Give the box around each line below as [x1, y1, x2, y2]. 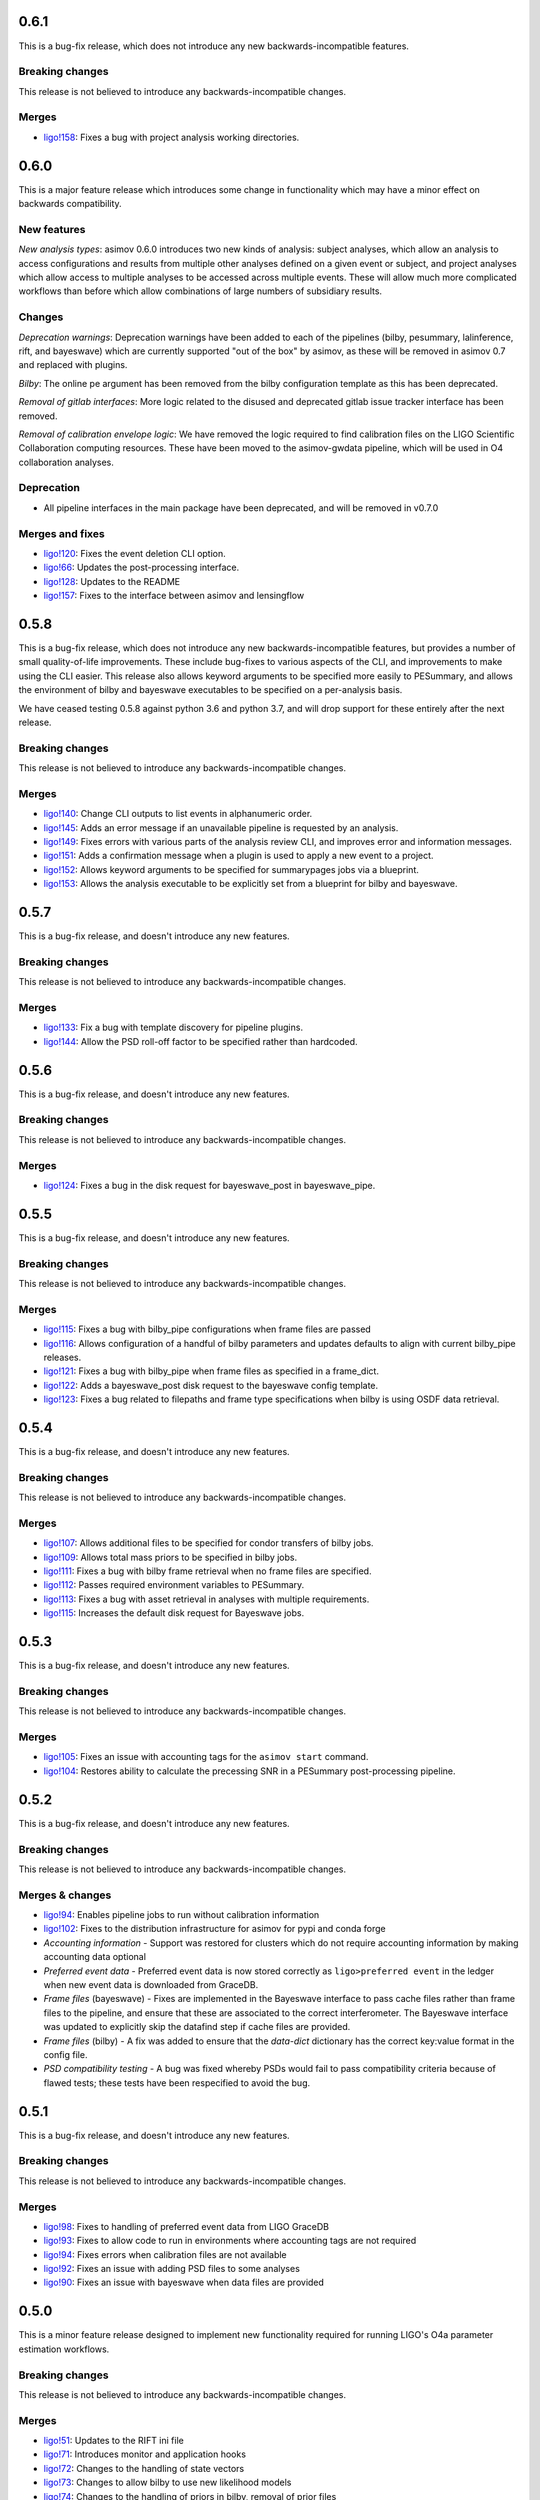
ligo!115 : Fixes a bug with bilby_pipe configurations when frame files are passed [43, 1323, 372, 1335]
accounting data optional [43, 1951, 147, 1963]
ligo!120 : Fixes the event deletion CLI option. [43, 547, 227, 559]
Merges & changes [18, 1888, 112, 1902]
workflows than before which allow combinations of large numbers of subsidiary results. [18, 285, 383, 297]
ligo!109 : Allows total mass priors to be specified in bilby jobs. [43, 1551, 298, 1563]
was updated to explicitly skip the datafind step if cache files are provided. [43, 2021, 351, 2033]
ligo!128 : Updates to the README [43, 575, 180, 587]
